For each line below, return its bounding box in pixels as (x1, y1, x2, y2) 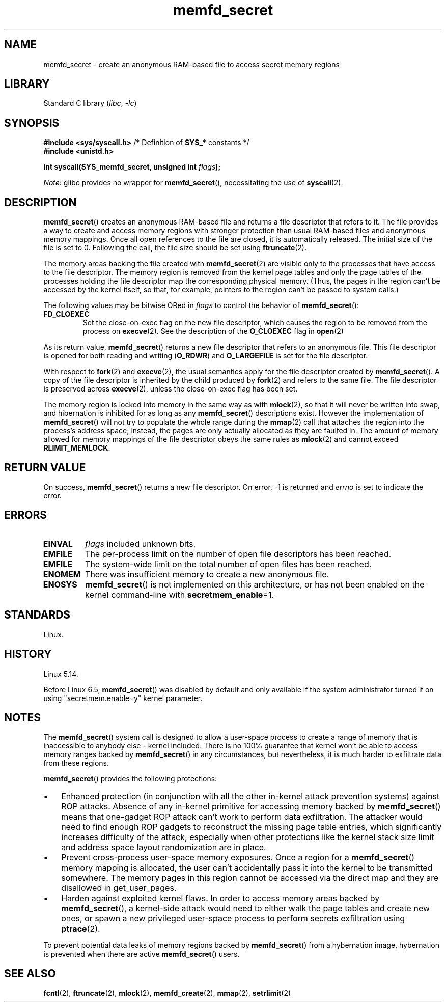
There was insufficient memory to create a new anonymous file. (85, 569, 329, 579)
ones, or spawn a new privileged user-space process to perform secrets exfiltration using (61, 913, 405, 924)
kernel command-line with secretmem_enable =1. (85, 589, 274, 600)
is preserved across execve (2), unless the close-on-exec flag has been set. (43, 384, 298, 394)
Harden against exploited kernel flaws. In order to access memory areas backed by (61, 893, 380, 904)
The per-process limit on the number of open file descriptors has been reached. (85, 548, 392, 559)
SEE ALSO (4, 967, 56, 980)
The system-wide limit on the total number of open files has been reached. (85, 558, 372, 569)
